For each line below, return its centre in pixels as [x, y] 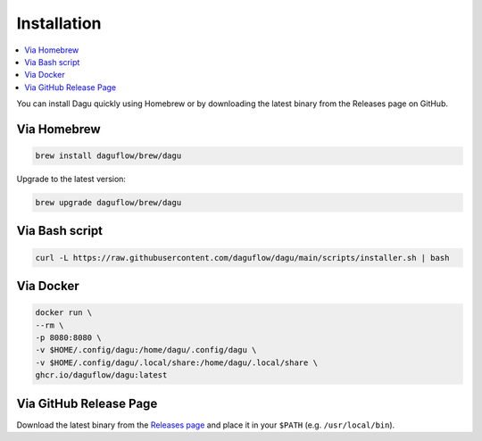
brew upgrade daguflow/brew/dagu [108, 203]
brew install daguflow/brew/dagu [108, 156]
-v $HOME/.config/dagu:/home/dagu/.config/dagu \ [146, 350]
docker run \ [64, 313]
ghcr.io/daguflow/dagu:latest [101, 375]
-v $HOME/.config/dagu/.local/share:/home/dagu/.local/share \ [177, 362]
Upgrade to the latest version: [71, 179]
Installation [59, 23]
